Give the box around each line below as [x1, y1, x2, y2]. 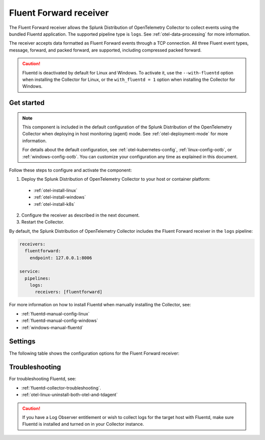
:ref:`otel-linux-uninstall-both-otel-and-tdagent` [21, 392, 118, 398]
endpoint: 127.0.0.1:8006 [29, 255, 92, 261]
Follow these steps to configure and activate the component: [9, 167, 132, 173]
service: [19, 269, 41, 274]
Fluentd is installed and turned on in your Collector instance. [22, 421, 144, 427]
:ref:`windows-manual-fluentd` [21, 324, 83, 330]
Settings [9, 337, 36, 345]
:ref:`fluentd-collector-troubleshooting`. [21, 385, 102, 391]
